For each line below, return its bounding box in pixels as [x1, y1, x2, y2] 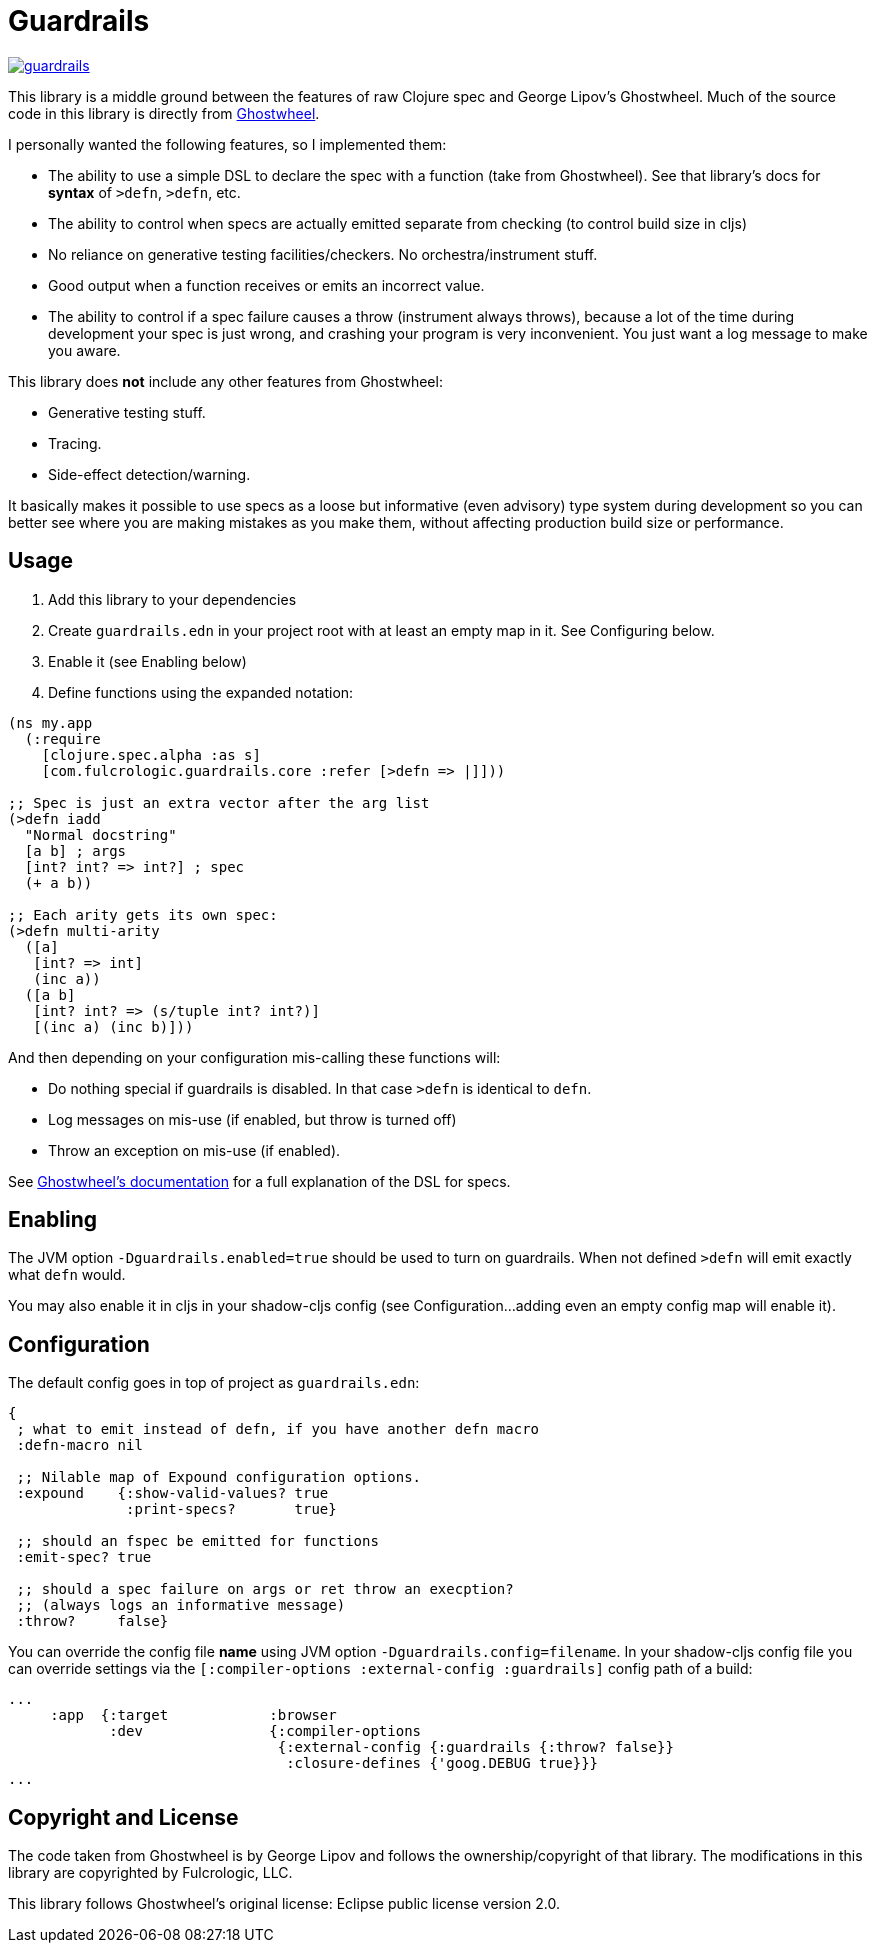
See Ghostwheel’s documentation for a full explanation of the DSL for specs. [8, 1172, 511, 1190]
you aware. [48, 341, 121, 359]
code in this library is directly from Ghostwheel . [8, 104, 320, 122]
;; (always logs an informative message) [16, 1597, 346, 1614]
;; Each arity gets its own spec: [8, 906, 278, 923]
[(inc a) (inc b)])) [33, 1018, 194, 1035]
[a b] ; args [24, 842, 127, 859]
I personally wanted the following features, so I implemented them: [8, 135, 447, 153]
